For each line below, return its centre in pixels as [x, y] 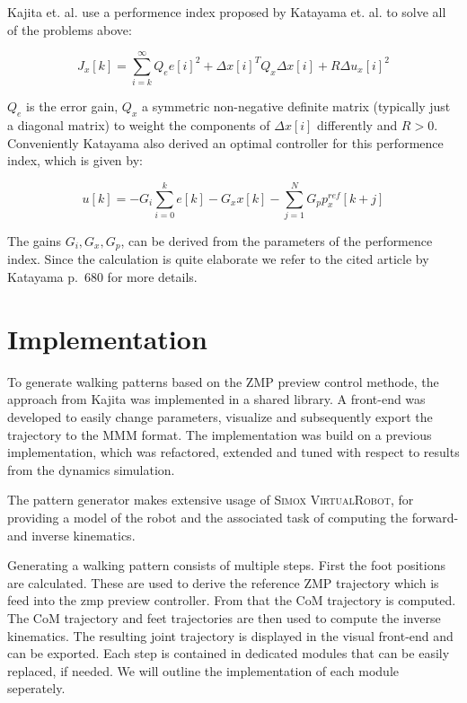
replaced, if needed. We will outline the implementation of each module [203, 670]
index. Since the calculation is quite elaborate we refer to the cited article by [218, 259]
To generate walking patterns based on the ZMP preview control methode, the [223, 381]
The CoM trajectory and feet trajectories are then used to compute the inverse [224, 617]
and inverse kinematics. [71, 535]
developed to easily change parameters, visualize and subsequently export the [220, 416]
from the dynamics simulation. [91, 469]
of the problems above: [70, 29]
